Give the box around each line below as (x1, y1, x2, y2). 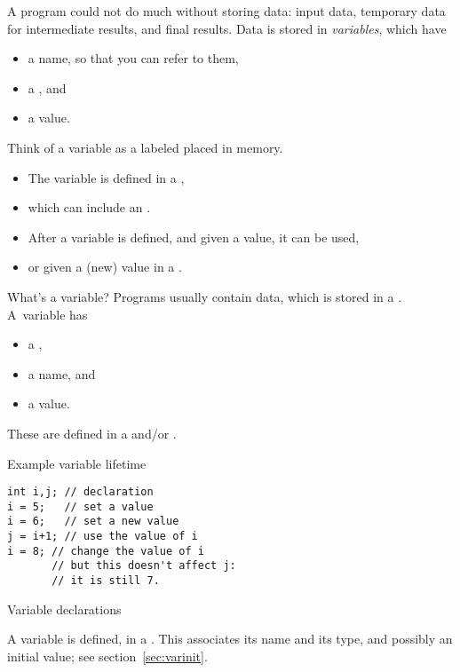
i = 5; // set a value (7, 500, 154, 513)
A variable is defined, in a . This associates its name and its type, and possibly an (7, 629, 453, 648)
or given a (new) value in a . (28, 257, 182, 276)
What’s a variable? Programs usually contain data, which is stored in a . (7, 287, 402, 305)
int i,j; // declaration (7, 486, 154, 499)
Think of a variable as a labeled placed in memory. (7, 138, 283, 156)
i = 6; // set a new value (7, 515, 179, 528)
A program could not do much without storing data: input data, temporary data (7, 2, 446, 20)
